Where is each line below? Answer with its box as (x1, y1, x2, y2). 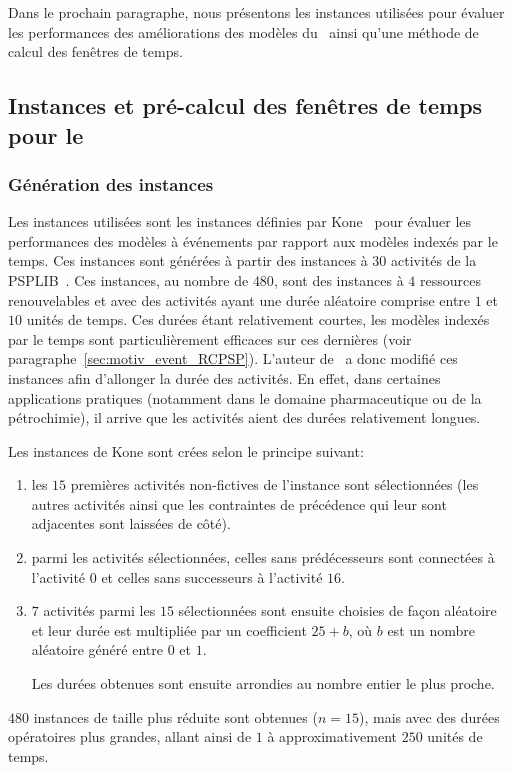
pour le (8, 119, 84, 150)
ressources (419, 269, 481, 290)
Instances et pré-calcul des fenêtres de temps (8, 90, 483, 121)
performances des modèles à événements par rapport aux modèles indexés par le (8, 230, 498, 251)
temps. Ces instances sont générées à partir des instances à (8, 250, 368, 271)
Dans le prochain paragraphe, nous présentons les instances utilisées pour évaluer (8, 2, 505, 22)
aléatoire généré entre (31, 639, 163, 660)
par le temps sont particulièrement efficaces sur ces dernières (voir (8, 328, 412, 349)
